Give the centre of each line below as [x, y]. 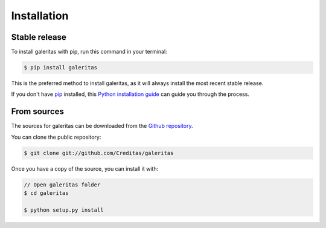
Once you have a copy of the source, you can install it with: [85, 168]
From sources [38, 112]
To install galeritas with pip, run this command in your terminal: [89, 52]
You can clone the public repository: [56, 137]
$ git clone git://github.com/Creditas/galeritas [99, 153]
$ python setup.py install [64, 210]
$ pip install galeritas [61, 68]
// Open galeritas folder [62, 185]
